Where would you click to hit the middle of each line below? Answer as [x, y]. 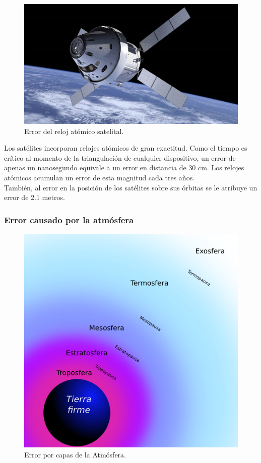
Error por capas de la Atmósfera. [75, 454]
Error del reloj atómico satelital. [74, 131]
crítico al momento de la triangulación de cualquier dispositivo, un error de [120, 157]
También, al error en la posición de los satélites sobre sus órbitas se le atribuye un [131, 187]
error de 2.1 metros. [35, 197]
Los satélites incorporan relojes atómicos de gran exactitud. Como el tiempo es [126, 148]
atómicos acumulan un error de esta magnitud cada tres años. [100, 178]
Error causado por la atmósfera [69, 219]
